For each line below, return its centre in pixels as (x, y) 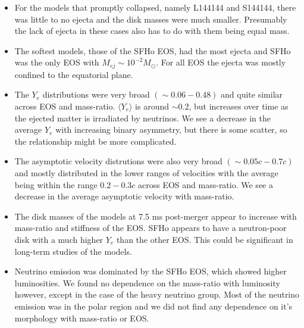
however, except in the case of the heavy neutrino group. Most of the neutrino (157, 294)
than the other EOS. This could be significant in (205, 239)
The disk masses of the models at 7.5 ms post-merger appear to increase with (156, 216)
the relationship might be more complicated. (95, 141)
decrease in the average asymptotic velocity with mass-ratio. (124, 196)
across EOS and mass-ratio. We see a (206, 184)
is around (152, 106)
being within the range (56, 184)
